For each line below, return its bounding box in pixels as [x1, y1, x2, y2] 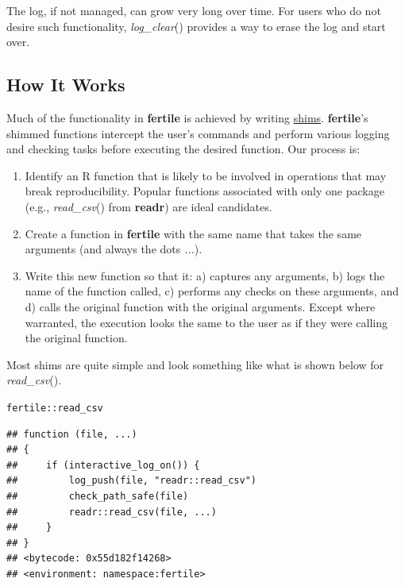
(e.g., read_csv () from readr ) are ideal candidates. [25, 198, 272, 214]
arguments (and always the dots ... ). [25, 241, 202, 257]
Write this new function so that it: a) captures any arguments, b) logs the [25, 267, 385, 283]
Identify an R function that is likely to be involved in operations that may [25, 167, 387, 183]
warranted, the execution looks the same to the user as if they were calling [25, 314, 388, 330]
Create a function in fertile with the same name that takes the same [25, 225, 362, 241]
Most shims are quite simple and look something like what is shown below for [6, 356, 384, 372]
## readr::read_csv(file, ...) [6, 506, 217, 518]
